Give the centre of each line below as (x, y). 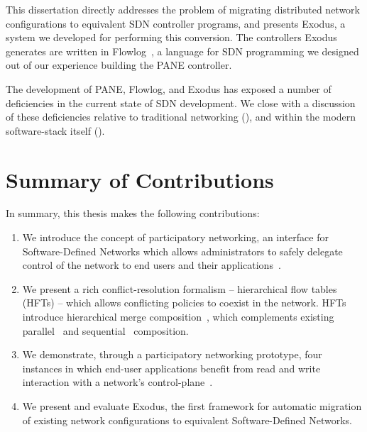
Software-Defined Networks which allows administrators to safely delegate (182, 251)
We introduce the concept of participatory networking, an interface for (175, 237)
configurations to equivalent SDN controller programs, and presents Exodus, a (176, 23)
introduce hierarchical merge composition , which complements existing (178, 317)
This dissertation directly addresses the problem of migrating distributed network (183, 9)
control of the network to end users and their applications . (152, 265)
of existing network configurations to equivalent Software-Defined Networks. (187, 420)
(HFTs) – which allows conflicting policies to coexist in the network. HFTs (184, 303)
